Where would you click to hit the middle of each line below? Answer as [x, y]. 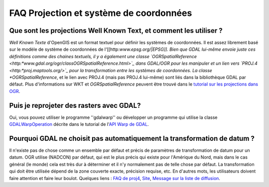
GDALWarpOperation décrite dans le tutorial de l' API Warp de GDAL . [79, 124]
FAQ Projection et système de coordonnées [101, 13]
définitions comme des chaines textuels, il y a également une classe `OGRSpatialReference [103, 56]
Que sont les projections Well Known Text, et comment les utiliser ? [116, 31]
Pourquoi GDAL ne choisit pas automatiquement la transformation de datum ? [132, 139]
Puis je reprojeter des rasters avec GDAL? [75, 105]
